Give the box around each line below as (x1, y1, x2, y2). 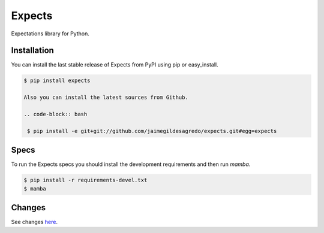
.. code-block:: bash (23, 111, 88, 117)
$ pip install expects (23, 77, 91, 84)
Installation (11, 46, 54, 56)
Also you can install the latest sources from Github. (23, 94, 188, 101)
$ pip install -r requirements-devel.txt (23, 177, 148, 184)
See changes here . (11, 219, 58, 226)
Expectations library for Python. (11, 30, 89, 37)
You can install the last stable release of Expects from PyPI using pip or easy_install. (11, 61, 218, 68)
